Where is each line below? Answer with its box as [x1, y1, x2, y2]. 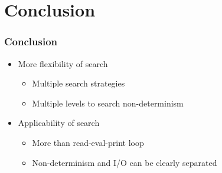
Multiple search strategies [32, 77, 125, 89]
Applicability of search [18, 117, 100, 129]
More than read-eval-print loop [32, 136, 144, 148]
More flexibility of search [18, 57, 108, 69]
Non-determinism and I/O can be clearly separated [32, 156, 217, 168]
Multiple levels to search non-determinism [32, 97, 184, 109]
